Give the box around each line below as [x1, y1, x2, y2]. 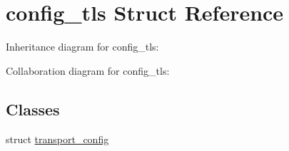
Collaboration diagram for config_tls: [6, 63, 170, 78]
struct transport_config [6, 131, 109, 146]
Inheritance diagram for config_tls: [6, 39, 159, 54]
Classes [6, 98, 60, 120]
